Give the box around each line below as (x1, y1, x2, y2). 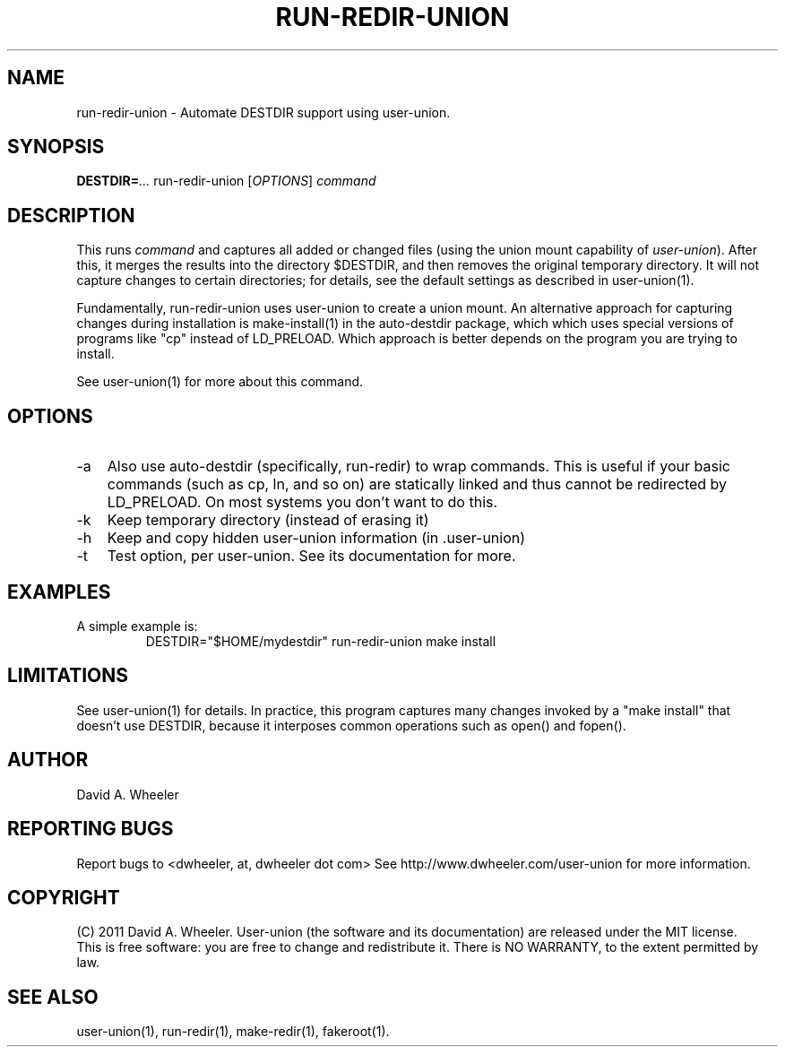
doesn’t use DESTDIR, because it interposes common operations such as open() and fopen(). (76, 717, 626, 733)
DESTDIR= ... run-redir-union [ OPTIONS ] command (76, 173, 376, 189)
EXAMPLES (7, 580, 111, 603)
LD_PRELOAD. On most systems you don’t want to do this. (107, 493, 498, 512)
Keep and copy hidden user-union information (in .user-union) (107, 529, 526, 548)
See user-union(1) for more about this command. (76, 374, 364, 390)
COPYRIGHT (7, 886, 120, 909)
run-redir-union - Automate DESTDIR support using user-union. (76, 104, 451, 120)
